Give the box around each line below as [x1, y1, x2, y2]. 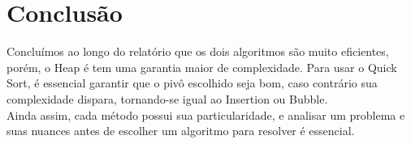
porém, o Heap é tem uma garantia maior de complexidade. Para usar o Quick [6, 58, 397, 75]
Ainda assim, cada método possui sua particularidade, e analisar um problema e [6, 106, 405, 123]
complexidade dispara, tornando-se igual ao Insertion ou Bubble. [6, 90, 328, 107]
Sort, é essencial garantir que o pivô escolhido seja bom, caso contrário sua [6, 74, 378, 91]
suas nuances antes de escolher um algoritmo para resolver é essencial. [6, 122, 355, 139]
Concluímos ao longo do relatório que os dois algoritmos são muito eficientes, [6, 43, 389, 60]
